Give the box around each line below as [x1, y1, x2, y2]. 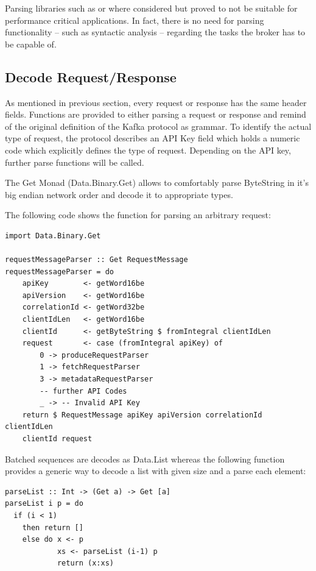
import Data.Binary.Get [5, 231, 101, 240]
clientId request [22, 434, 93, 444]
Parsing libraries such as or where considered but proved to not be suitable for [5, 2, 298, 14]
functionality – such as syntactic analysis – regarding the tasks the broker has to [5, 26, 306, 38]
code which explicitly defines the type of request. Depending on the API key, [5, 143, 291, 156]
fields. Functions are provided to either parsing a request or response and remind [5, 108, 306, 121]
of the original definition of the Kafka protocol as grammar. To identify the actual [5, 119, 312, 132]
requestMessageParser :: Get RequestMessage [5, 255, 188, 264]
